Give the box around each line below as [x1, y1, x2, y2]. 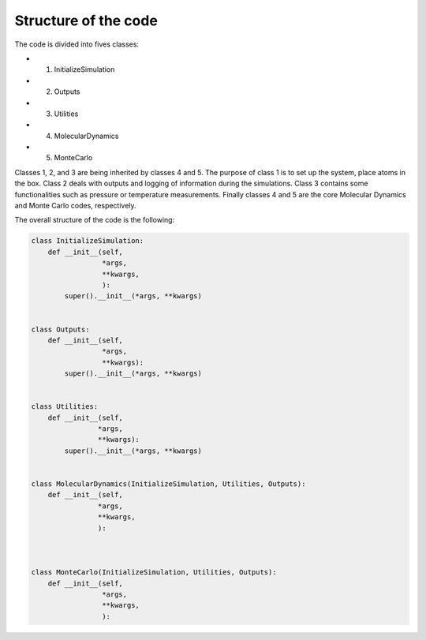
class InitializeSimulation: [31, 237, 144, 245]
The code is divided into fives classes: [14, 39, 140, 49]
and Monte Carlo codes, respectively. [14, 201, 137, 211]
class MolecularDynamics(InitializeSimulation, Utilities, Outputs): [31, 479, 306, 488]
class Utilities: [31, 402, 99, 411]
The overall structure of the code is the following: [14, 215, 175, 225]
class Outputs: [31, 324, 90, 334]
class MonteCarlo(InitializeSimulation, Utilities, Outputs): [31, 568, 277, 577]
